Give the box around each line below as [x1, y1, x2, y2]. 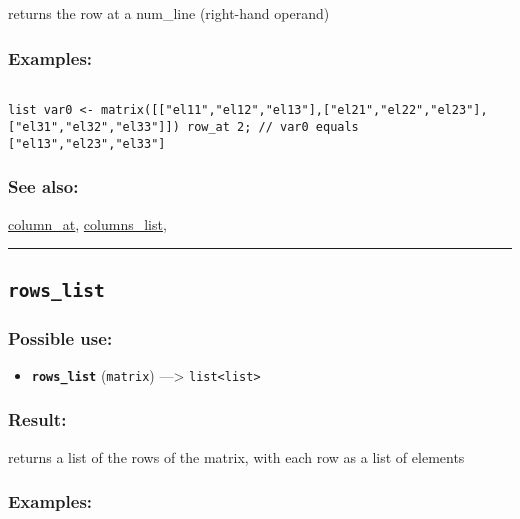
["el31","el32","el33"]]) [8, 120, 180, 135]
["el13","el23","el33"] [8, 136, 166, 151]
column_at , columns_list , [8, 213, 167, 234]
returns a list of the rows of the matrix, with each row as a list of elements [8, 446, 465, 467]
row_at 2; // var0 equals [186, 120, 359, 135]
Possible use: [8, 325, 113, 350]
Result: [8, 407, 67, 432]
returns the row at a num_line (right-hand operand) [8, 3, 330, 23]
